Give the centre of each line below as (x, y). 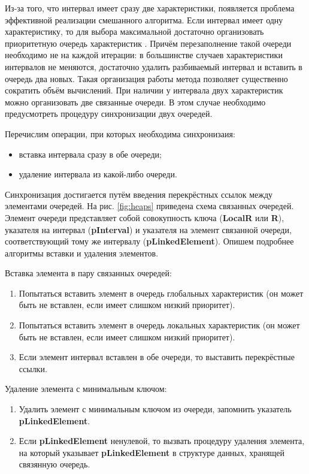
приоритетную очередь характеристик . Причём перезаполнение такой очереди (148, 43)
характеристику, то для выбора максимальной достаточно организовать (134, 31)
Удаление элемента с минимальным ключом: (86, 389)
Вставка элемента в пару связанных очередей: (88, 273)
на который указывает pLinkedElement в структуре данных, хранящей (152, 452)
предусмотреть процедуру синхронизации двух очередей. (109, 114)
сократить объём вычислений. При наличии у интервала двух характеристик (144, 90)
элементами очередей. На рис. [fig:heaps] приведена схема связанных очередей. (149, 206)
